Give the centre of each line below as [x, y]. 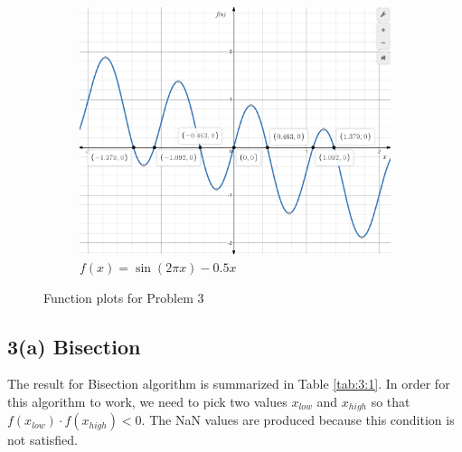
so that [391, 401]
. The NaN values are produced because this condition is [298, 420]
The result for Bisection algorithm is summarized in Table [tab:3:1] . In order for [229, 384]
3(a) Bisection [74, 346]
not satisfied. [42, 440]
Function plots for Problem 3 [124, 297]
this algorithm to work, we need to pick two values [147, 401]
